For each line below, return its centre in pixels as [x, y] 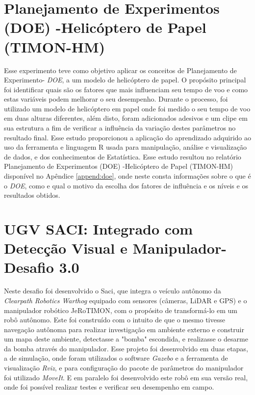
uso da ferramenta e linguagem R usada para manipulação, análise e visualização [125, 147]
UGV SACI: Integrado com [99, 229]
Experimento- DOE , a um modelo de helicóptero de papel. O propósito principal [125, 80]
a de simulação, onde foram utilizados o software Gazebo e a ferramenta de [116, 358]
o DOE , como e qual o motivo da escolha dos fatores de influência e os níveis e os [126, 185]
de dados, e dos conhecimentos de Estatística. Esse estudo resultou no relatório [123, 156]
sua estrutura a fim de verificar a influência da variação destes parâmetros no [120, 128]
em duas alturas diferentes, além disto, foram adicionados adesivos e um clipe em [126, 118]
